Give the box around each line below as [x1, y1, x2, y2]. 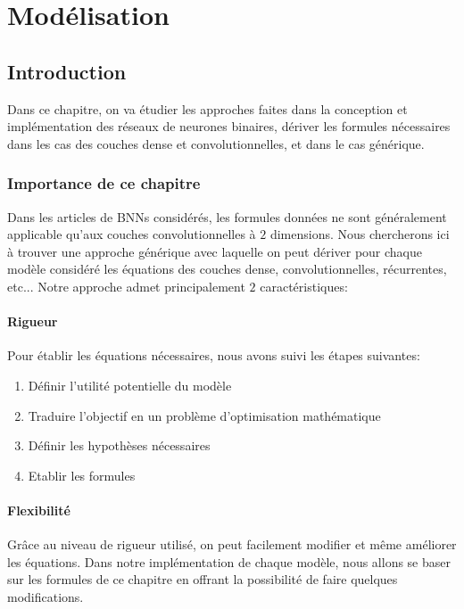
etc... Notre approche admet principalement [7, 276, 245, 295]
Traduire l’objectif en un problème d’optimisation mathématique [28, 406, 381, 424]
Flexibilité [7, 500, 70, 519]
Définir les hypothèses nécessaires [28, 436, 211, 455]
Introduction [7, 57, 127, 85]
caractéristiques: [260, 276, 348, 295]
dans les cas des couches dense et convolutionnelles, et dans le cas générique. [7, 134, 425, 152]
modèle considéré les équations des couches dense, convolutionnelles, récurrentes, [7, 259, 447, 278]
